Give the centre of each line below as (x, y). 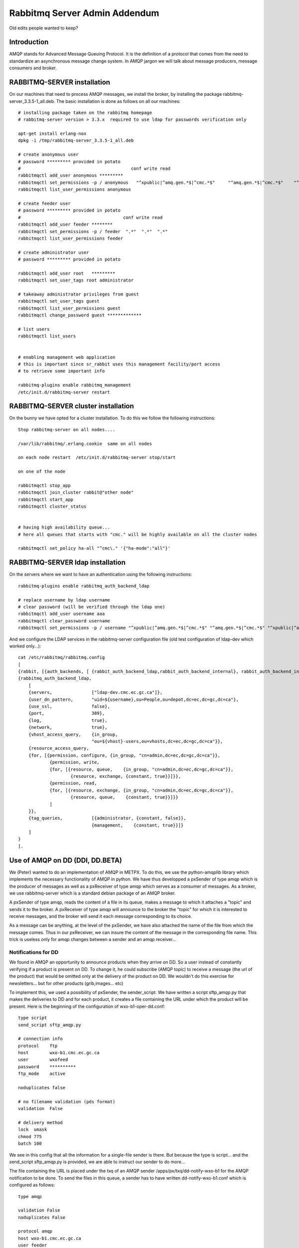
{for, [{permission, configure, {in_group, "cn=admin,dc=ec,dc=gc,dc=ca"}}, (124, 755)
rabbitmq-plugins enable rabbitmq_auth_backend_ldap (84, 586)
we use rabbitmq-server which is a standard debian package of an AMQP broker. (92, 893)
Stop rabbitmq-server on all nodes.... (67, 430)
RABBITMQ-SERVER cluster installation (72, 406)
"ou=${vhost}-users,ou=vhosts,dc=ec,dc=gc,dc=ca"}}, (157, 741)
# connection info (41, 1039)
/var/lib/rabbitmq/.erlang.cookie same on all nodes (85, 444)
